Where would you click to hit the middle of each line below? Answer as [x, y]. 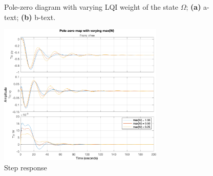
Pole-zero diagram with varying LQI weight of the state [91, 7]
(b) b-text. [38, 17]
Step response [26, 167]
